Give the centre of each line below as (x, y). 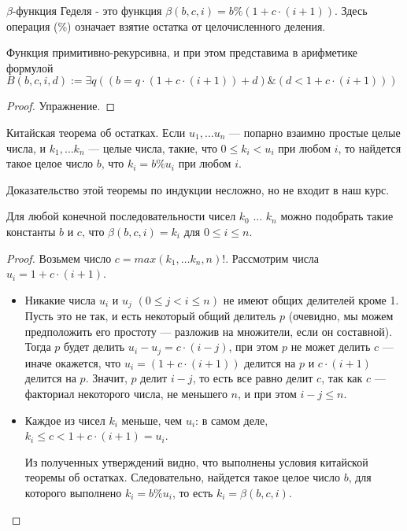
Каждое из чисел (65, 420)
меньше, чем (152, 420)
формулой (30, 67)
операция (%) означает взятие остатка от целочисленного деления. (166, 26)
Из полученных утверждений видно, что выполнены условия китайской (196, 461)
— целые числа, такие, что (153, 147)
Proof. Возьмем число (59, 258)
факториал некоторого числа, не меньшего (126, 393)
